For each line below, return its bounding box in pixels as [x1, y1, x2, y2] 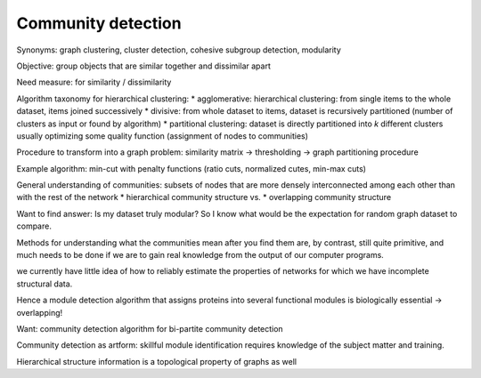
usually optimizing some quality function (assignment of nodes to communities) [16, 130, 309, 141]
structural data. [16, 278, 73, 289]
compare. [16, 221, 53, 231]
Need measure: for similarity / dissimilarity [16, 76, 172, 88]
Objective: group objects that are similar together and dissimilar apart [16, 60, 271, 71]
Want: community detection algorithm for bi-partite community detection [16, 323, 284, 334]
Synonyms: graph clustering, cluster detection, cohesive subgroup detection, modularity [16, 44, 342, 55]
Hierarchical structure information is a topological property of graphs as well [16, 356, 298, 366]
